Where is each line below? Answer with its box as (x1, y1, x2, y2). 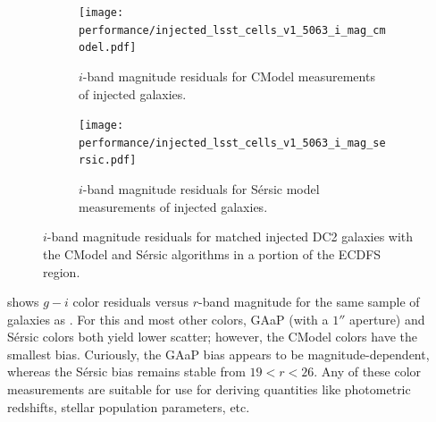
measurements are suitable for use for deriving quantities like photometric (7, 380, 411, 399)
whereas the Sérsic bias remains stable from (7, 362, 246, 381)
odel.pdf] (79, 41, 137, 55)
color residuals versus (72, 292, 189, 311)
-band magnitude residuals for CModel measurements (82, 66, 375, 85)
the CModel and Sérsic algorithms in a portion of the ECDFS (43, 244, 381, 263)
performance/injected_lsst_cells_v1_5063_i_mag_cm (79, 23, 386, 37)
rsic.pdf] (79, 154, 137, 167)
